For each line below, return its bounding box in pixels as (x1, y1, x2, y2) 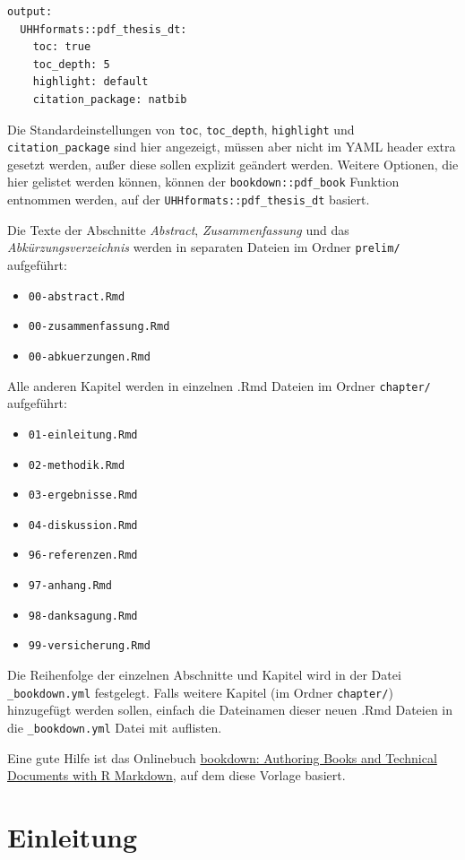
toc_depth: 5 (32, 57, 110, 71)
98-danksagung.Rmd (28, 609, 138, 622)
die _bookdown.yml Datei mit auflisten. (7, 717, 222, 736)
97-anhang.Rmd (28, 579, 112, 593)
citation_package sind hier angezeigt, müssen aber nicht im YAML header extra (7, 137, 456, 156)
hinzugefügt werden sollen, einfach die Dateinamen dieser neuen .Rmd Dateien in (7, 700, 453, 719)
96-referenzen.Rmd (28, 549, 138, 562)
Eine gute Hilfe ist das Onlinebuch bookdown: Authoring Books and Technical (7, 748, 437, 767)
